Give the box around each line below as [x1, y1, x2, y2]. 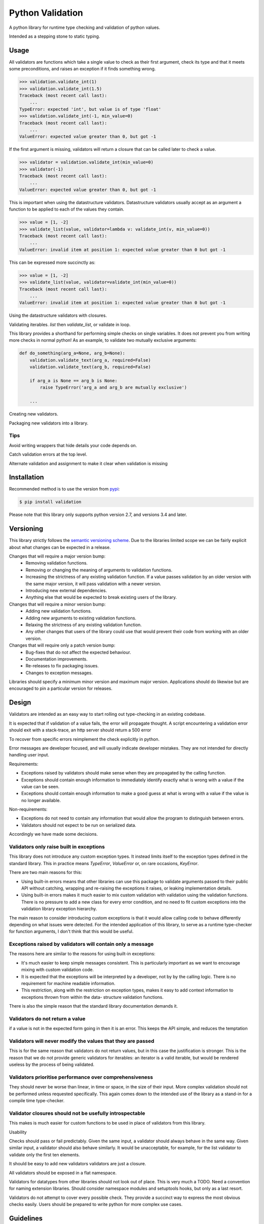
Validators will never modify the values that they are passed [9, 1038, 154, 1045]
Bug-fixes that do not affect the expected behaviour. [25, 649, 132, 655]
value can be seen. [21, 783, 60, 789]
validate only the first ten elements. [9, 1152, 80, 1157]
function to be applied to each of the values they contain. [9, 206, 125, 212]
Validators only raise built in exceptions [9, 844, 105, 850]
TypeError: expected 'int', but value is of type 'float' [19, 106, 161, 112]
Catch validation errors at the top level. [9, 451, 88, 457]
